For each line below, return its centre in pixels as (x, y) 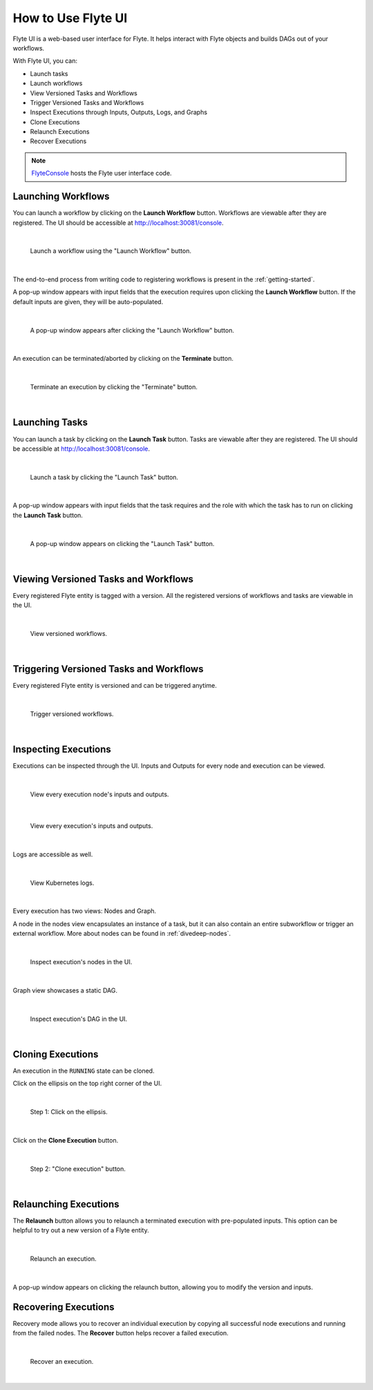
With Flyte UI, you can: (45, 61)
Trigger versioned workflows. (72, 714)
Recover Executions (58, 141)
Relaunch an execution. (63, 1259)
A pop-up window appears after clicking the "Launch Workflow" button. (132, 330)
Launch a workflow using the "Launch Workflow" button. (111, 251)
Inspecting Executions (62, 750)
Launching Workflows (61, 197)
